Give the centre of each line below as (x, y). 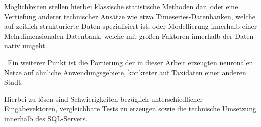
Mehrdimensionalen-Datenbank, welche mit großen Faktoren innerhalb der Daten (129, 35)
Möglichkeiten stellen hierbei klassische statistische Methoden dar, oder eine (121, 6)
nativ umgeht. (26, 45)
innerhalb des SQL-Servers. (46, 118)
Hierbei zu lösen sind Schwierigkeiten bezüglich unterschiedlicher (104, 99)
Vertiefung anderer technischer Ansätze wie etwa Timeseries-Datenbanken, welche (130, 16)
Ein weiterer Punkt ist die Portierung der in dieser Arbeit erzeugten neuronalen (130, 62)
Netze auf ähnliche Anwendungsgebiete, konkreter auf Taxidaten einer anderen (125, 72)
